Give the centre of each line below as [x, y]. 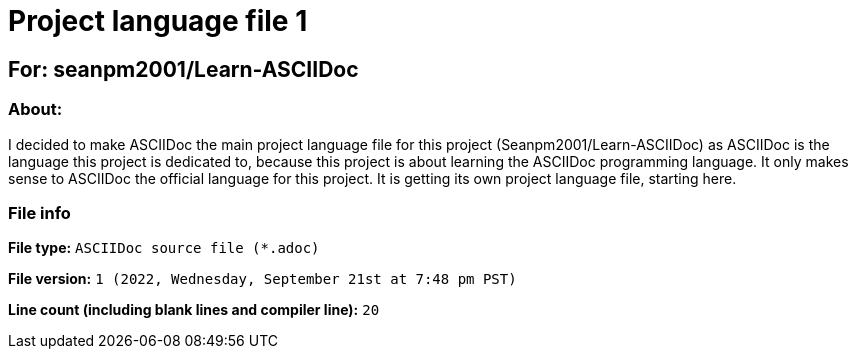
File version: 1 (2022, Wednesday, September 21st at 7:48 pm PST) [262, 279]
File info [39, 212]
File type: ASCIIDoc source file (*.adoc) [164, 248]
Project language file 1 [158, 21]
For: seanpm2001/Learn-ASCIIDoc [183, 69]
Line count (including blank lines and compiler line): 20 [194, 310]
